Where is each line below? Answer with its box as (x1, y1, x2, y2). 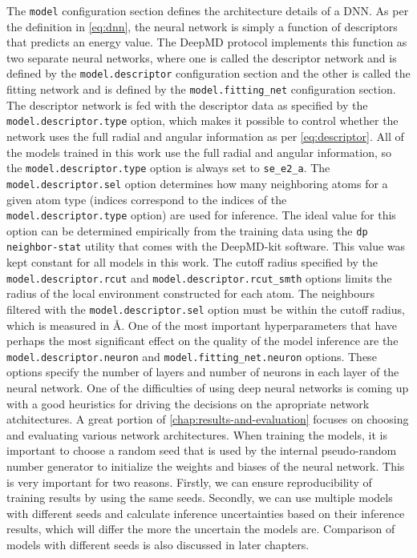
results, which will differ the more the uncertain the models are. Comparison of (6, 520, 395, 537)
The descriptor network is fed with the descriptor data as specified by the (6, 96, 368, 113)
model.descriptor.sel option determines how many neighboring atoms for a (6, 175, 388, 191)
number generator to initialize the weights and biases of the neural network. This (6, 457, 405, 474)
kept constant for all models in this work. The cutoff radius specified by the (6, 254, 378, 271)
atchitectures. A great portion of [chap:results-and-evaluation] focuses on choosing (6, 411, 409, 428)
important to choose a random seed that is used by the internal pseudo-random (6, 442, 397, 459)
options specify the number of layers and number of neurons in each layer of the (6, 363, 399, 380)
